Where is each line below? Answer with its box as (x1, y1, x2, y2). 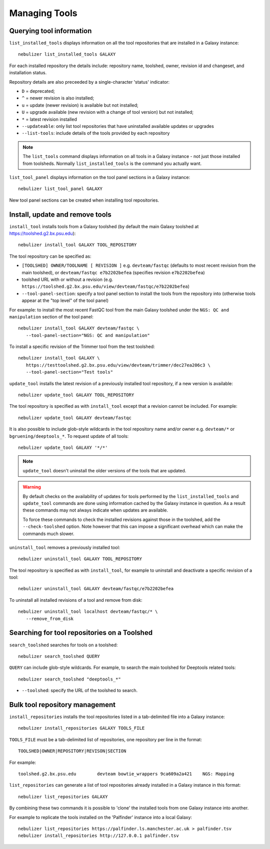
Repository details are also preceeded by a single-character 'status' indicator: (9, 79, 170, 85)
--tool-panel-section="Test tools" (25, 369, 113, 375)
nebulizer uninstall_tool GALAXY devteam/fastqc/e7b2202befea (18, 586, 174, 592)
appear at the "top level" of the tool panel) (21, 297, 108, 303)
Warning (22, 484, 41, 490)
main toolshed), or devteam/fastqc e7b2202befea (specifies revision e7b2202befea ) (21, 269, 205, 275)
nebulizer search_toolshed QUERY (18, 653, 100, 659)
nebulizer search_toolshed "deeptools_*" (18, 676, 121, 682)
